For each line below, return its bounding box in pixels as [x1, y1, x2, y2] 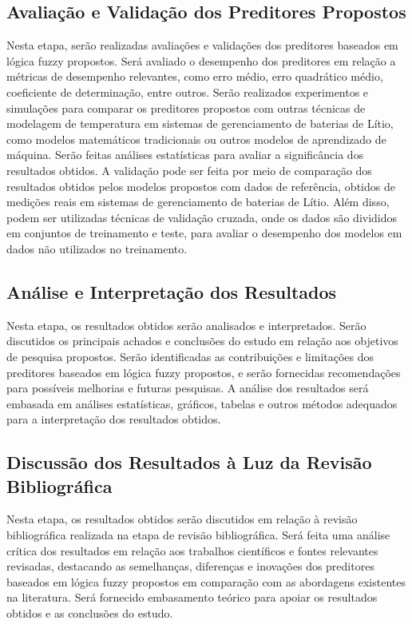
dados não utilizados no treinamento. [6, 240, 188, 256]
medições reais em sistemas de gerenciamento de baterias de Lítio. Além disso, [6, 193, 390, 210]
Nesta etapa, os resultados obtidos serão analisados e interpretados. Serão [6, 316, 366, 333]
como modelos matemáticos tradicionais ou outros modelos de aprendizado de [6, 130, 386, 147]
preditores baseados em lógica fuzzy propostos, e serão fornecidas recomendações [6, 364, 401, 380]
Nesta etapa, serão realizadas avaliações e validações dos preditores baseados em [6, 37, 398, 54]
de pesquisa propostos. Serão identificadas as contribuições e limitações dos [6, 348, 374, 364]
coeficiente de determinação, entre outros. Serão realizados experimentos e [6, 83, 369, 100]
